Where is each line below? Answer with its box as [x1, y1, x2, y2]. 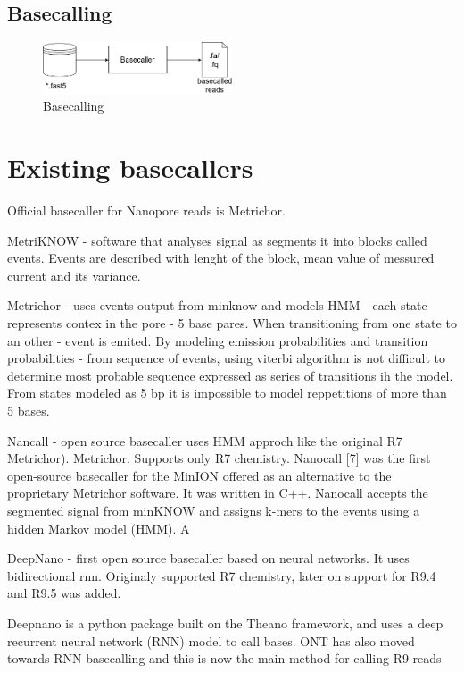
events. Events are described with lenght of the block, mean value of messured [7, 248, 435, 267]
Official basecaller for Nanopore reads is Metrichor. [7, 201, 286, 220]
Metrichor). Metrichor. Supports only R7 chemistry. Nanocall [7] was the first [7, 449, 431, 467]
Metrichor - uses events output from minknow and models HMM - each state [7, 296, 427, 315]
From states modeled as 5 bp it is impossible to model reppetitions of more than [7, 383, 447, 402]
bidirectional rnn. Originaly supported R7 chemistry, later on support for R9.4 [7, 566, 436, 585]
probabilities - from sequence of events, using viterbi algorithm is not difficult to [7, 349, 445, 367]
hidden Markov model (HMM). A [7, 518, 190, 537]
